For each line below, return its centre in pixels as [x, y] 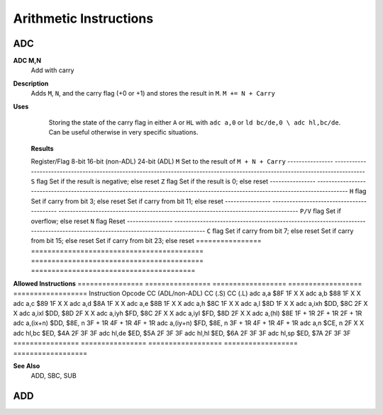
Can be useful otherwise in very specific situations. [123, 132]
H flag [358, 191]
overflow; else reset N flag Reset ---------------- [102, 221]
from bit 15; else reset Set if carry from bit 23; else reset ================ [146, 241]
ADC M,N [27, 61]
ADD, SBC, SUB [54, 376]
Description [31, 83]
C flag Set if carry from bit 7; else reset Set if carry [280, 231]
